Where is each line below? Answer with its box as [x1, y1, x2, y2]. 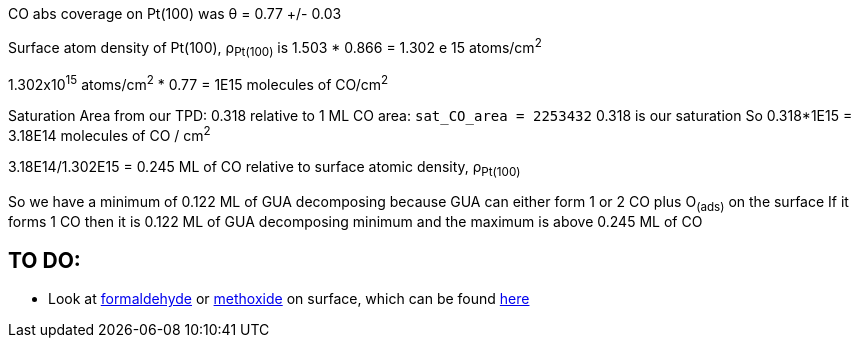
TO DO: [8, 247, 81, 273]
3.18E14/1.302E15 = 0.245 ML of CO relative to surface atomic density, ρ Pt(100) [8, 157, 521, 179]
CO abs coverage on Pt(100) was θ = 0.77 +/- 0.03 [8, 5, 342, 22]
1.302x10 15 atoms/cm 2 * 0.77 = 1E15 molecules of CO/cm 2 [8, 73, 389, 94]
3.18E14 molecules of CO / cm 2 [8, 124, 211, 144]
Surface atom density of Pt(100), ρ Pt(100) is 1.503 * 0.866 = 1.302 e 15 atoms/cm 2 [8, 36, 542, 60]
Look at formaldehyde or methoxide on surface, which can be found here [48, 290, 530, 308]
